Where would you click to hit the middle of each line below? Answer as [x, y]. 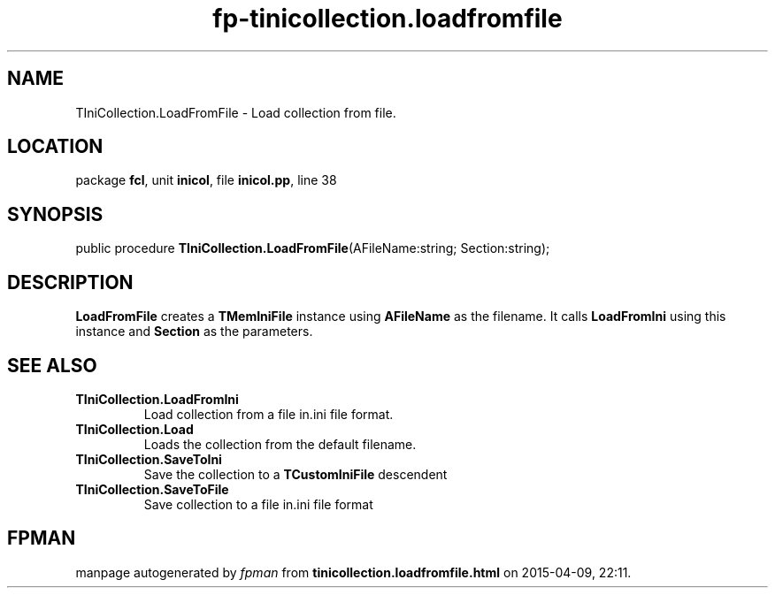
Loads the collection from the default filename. [280, 444]
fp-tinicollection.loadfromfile [387, 19]
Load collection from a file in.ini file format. [269, 414]
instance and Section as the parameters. [194, 332]
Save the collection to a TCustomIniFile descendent [295, 474]
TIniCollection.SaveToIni [149, 459]
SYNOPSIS [55, 214]
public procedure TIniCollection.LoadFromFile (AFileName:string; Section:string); [313, 248]
